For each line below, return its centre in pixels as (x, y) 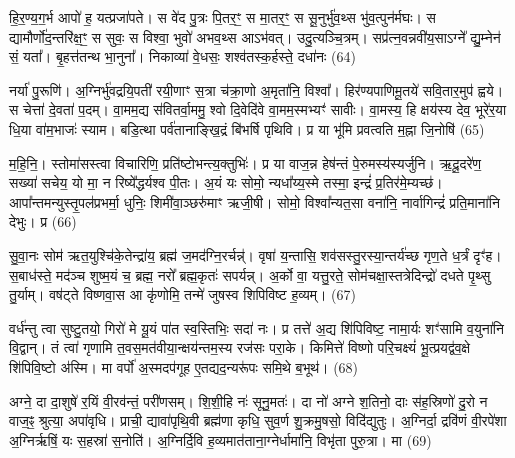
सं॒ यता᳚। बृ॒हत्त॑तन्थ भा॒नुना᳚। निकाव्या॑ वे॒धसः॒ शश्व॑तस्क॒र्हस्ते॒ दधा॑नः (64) (182, 56)
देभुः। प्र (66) (43, 221)
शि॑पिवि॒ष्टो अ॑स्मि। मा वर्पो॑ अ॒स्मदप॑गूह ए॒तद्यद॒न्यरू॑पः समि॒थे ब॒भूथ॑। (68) (184, 366)
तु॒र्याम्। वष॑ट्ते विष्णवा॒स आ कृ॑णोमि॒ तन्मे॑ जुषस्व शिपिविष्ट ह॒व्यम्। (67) (182, 294)
